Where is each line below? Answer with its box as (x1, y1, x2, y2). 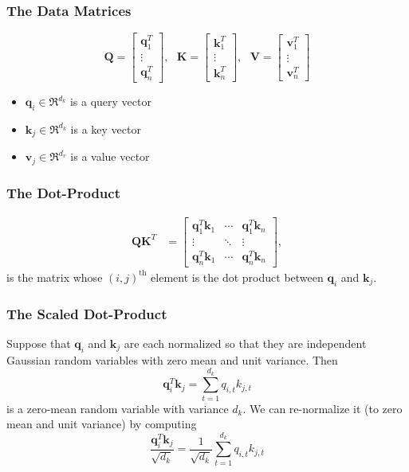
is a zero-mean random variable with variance (6, 400, 229, 416)
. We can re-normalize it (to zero (242, 400, 403, 416)
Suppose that (6, 334, 71, 351)
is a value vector (70, 148, 150, 165)
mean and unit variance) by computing (6, 415, 197, 432)
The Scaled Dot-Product (6, 303, 167, 323)
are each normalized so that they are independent (124, 334, 367, 351)
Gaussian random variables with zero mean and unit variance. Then (6, 351, 338, 368)
